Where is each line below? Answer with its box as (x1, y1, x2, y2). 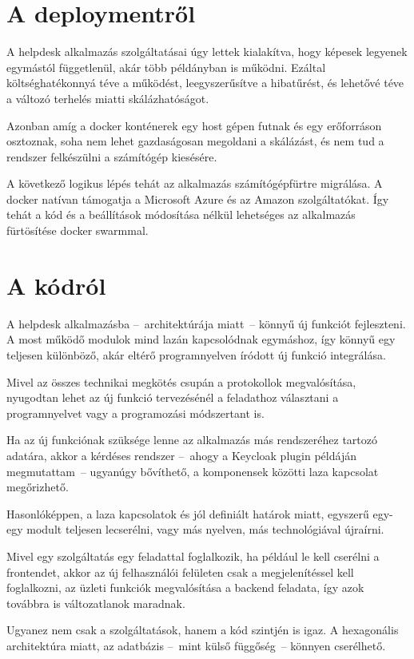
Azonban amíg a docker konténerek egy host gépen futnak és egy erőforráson (6, 117, 382, 133)
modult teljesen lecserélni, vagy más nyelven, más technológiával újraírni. (26, 521, 384, 538)
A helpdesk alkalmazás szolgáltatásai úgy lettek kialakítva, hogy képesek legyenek (6, 43, 408, 60)
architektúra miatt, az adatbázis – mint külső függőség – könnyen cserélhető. (6, 637, 386, 653)
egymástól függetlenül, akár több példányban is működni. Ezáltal (6, 58, 326, 75)
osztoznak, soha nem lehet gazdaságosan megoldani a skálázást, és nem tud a (6, 133, 384, 149)
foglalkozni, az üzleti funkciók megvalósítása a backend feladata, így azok (6, 579, 364, 596)
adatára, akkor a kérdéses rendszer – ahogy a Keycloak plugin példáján (6, 447, 356, 463)
